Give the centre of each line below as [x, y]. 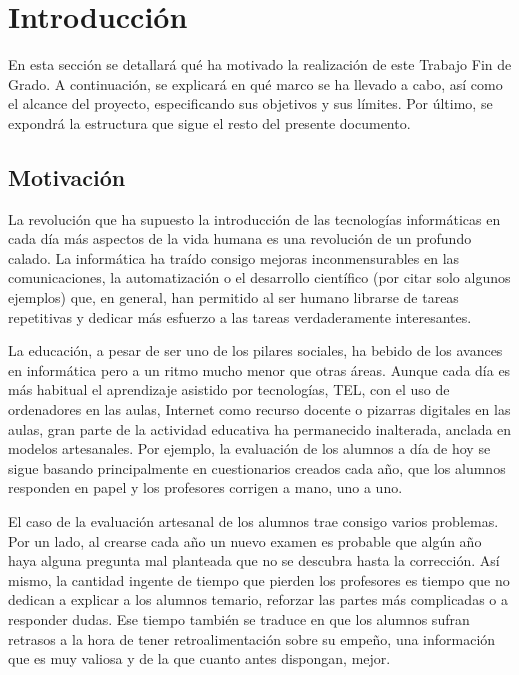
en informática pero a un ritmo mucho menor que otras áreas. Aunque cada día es [259, 369]
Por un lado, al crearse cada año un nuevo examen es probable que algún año [245, 540]
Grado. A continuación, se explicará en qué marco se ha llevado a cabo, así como [255, 83]
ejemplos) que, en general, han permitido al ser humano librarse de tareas [233, 297]
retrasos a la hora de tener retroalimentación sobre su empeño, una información [252, 638]
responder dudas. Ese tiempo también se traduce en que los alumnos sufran [239, 618]
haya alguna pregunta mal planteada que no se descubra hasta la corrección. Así [254, 560]
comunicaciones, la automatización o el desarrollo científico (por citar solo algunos [259, 277]
